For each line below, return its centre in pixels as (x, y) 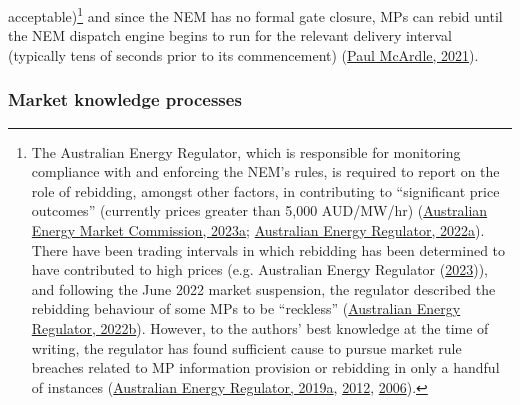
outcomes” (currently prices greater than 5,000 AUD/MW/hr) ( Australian (259, 210)
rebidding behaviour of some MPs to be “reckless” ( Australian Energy (246, 308)
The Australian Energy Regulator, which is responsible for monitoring (246, 151)
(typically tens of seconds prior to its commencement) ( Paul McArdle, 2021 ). (243, 54)
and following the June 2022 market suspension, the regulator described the (263, 288)
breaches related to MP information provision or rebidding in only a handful (265, 367)
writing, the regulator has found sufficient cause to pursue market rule (246, 347)
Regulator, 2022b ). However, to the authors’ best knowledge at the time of (260, 328)
